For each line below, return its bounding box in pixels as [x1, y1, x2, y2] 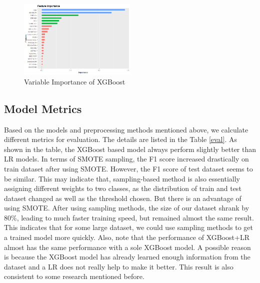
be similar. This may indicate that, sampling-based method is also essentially [4, 173, 240, 183]
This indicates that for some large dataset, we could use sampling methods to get [4, 222, 253, 232]
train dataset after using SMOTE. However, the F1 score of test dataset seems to [4, 163, 253, 173]
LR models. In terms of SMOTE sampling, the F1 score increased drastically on [4, 153, 249, 164]
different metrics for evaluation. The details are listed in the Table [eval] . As [4, 134, 237, 144]
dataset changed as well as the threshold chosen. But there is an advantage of [4, 192, 241, 203]
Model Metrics [4, 100, 82, 116]
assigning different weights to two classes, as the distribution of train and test [4, 183, 241, 193]
